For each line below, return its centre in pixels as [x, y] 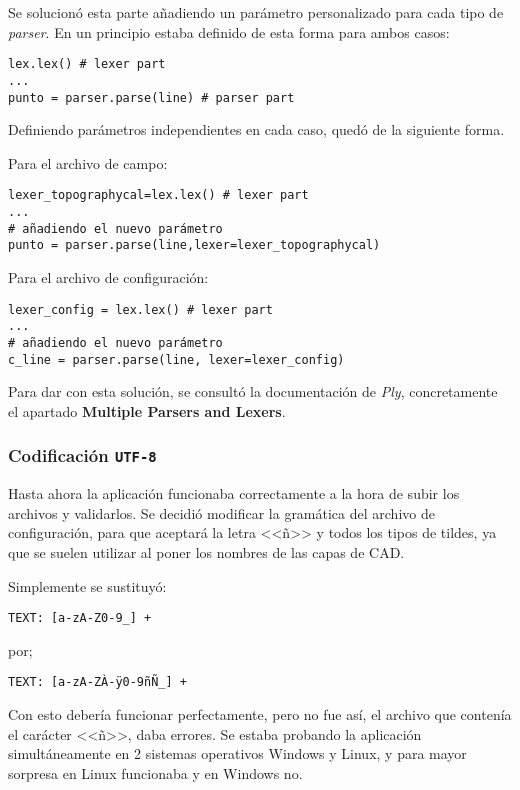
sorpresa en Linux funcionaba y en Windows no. [155, 772]
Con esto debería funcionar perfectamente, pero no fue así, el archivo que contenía [260, 714]
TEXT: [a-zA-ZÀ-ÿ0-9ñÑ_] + [97, 682]
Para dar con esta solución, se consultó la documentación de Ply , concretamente [253, 391]
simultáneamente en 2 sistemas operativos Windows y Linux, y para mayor [237, 753]
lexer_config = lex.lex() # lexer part [140, 309]
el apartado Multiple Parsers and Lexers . [147, 410]
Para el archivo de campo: [88, 162]
